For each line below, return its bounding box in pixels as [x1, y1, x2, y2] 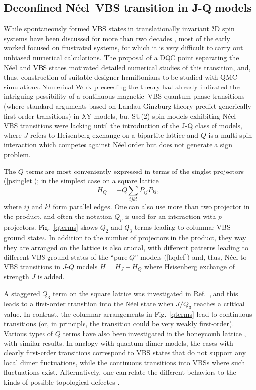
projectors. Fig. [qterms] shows [4, 222, 98, 232]
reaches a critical [194, 298, 245, 308]
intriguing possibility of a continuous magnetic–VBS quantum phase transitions [4, 91, 245, 101]
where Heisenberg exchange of [144, 261, 235, 271]
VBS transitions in [4, 261, 60, 271]
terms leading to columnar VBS [134, 222, 231, 232]
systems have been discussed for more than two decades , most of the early [4, 33, 230, 43]
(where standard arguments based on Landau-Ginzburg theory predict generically [4, 100, 251, 111]
